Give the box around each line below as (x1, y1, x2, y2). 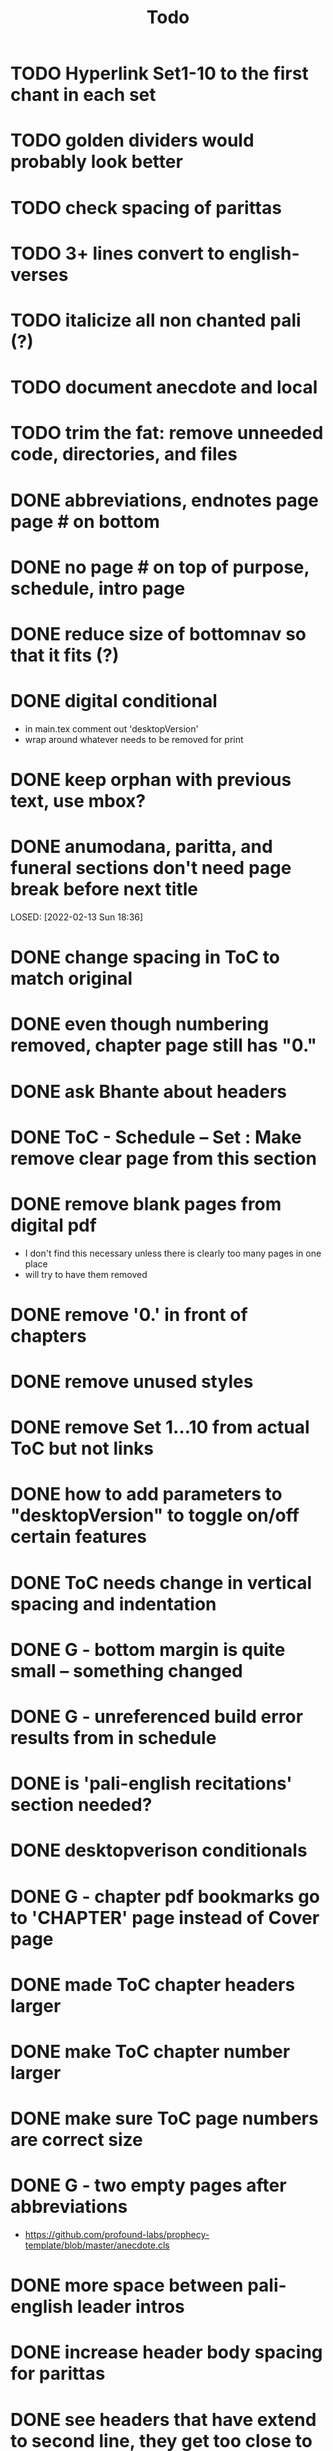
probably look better (10, 151, 183, 173)
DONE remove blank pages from (10, 1192, 282, 1215)
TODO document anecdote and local (10, 376, 318, 399)
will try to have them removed (24, 1268, 148, 1280)
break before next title (10, 878, 199, 901)
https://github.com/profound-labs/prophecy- (24, 2229, 210, 2240)
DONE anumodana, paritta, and (10, 836, 273, 858)
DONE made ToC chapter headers (10, 1973, 296, 1996)
